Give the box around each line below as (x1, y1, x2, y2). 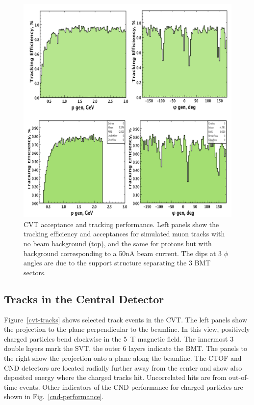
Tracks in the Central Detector (4, 291, 164, 306)
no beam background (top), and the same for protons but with (24, 238, 212, 248)
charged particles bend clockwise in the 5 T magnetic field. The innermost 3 (4, 333, 234, 344)
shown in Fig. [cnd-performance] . (4, 391, 104, 402)
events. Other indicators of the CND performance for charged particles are (19, 381, 243, 392)
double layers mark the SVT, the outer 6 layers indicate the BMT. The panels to (4, 343, 247, 353)
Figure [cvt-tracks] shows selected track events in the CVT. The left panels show (4, 314, 247, 324)
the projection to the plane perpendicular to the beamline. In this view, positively (4, 324, 250, 334)
